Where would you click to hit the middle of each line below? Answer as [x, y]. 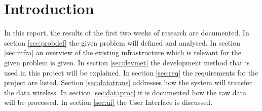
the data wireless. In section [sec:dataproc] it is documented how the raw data [125, 92]
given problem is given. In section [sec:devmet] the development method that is [127, 62]
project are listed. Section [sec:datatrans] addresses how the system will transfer [128, 82]
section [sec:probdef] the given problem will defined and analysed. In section [122, 42]
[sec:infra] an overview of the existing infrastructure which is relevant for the [123, 52]
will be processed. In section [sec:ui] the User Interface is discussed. [108, 102]
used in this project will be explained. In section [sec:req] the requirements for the [131, 72]
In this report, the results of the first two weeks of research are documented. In [127, 33]
